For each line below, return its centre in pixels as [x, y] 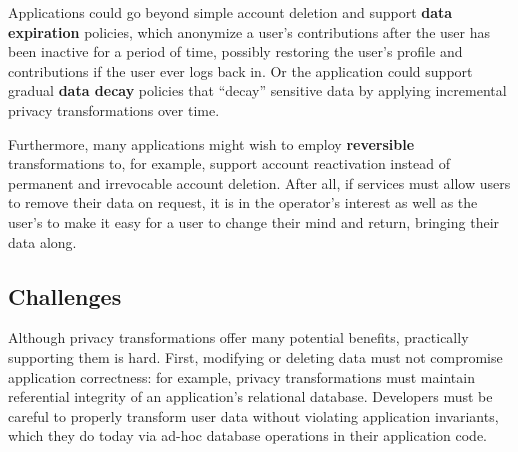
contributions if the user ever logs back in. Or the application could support [240, 70]
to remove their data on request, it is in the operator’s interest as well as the [243, 202]
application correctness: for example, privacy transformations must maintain [241, 376]
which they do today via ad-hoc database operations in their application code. [247, 435]
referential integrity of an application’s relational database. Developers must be [250, 396]
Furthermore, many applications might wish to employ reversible [211, 143]
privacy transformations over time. [114, 109]
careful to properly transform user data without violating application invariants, [253, 415]
